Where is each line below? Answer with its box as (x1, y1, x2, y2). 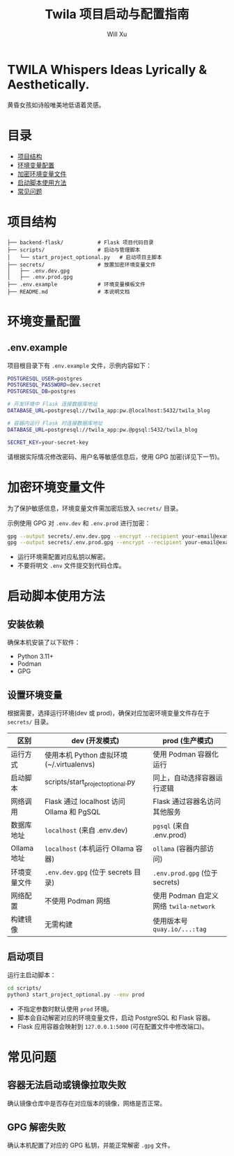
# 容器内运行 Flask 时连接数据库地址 (7, 420, 103, 427)
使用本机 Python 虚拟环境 (44, 750, 127, 760)
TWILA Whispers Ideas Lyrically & (7, 61, 208, 78)
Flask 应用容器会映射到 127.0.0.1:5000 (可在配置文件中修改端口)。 (17, 1022, 208, 1030)
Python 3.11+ (17, 652, 54, 661)
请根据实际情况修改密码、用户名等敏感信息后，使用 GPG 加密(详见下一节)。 (7, 452, 224, 461)
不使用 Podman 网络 (44, 896, 111, 906)
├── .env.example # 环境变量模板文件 (7, 281, 146, 288)
